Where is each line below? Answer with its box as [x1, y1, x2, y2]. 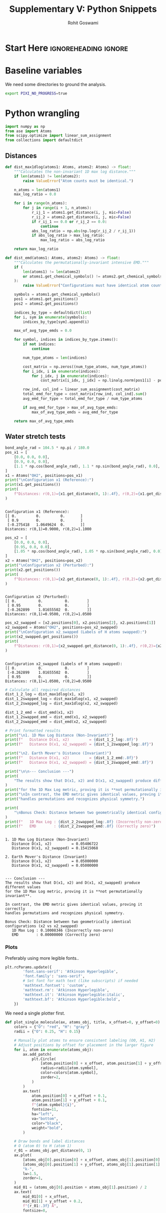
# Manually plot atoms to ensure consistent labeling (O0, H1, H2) [14, 1038, 156, 1043]
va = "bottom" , [31, 1116, 58, 1121]
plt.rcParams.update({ [5, 965, 52, 970]
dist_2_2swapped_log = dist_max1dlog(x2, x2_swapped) [5, 701, 119, 706]
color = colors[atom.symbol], [40, 1070, 98, 1075]
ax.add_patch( [23, 1052, 52, 1057]
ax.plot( [14, 1153, 32, 1158]
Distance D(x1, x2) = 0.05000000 [11, 859, 98, 864]
